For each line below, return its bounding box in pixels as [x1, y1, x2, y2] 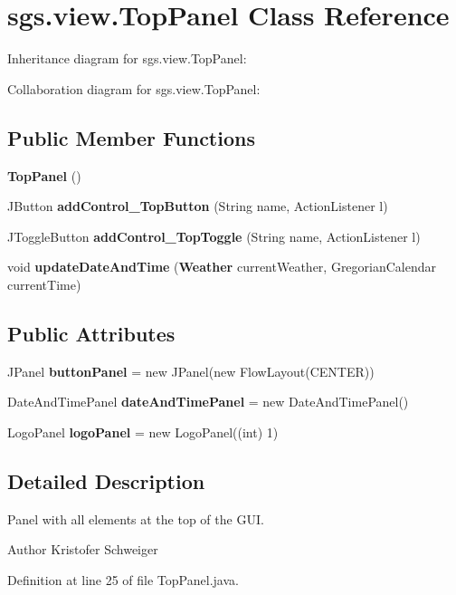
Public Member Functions [7, 123, 255, 151]
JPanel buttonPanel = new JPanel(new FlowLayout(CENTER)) [7, 361, 375, 380]
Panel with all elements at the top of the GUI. [7, 509, 264, 528]
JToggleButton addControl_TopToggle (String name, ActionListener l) [7, 226, 421, 245]
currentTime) [7, 274, 81, 293]
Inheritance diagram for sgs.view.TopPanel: [7, 49, 247, 68]
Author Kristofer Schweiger [7, 540, 158, 559]
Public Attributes [7, 319, 176, 347]
